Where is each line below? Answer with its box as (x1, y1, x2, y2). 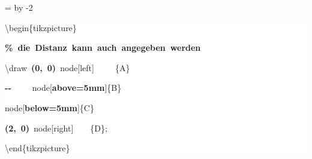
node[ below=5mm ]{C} (5, 101, 94, 114)
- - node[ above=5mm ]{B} (5, 81, 122, 94)
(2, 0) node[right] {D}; (5, 121, 107, 134)
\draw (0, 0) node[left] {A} (5, 61, 130, 74)
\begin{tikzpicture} (5, 21, 77, 33)
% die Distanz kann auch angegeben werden (5, 41, 201, 54)
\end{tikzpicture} (5, 142, 70, 154)
